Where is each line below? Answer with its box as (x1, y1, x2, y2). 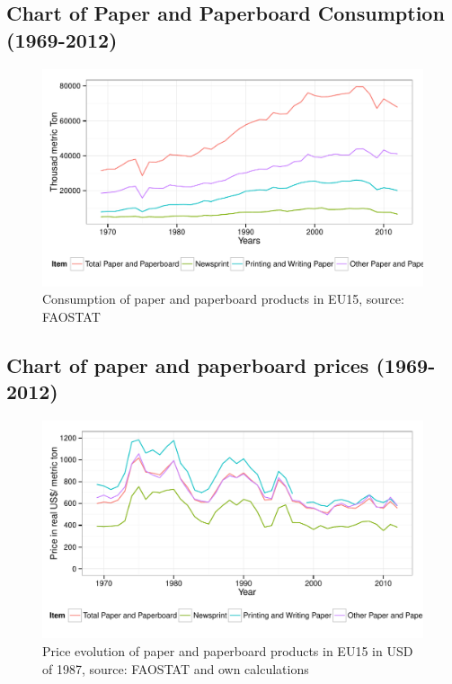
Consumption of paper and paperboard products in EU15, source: (42, 289, 404, 308)
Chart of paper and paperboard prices (6, 351, 369, 378)
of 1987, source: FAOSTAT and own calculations (42, 659, 309, 678)
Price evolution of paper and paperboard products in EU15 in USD (42, 642, 413, 660)
